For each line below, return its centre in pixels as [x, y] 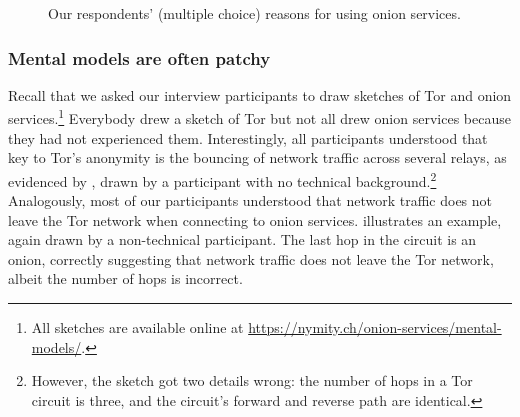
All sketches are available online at [137, 327]
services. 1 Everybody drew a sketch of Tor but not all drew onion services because [259, 117]
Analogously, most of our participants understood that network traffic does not [250, 200]
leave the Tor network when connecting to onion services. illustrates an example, [255, 219]
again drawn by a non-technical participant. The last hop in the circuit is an [242, 239]
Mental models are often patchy [139, 57]
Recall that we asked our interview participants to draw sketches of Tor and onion [260, 94]
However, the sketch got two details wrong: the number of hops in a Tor [252, 380]
